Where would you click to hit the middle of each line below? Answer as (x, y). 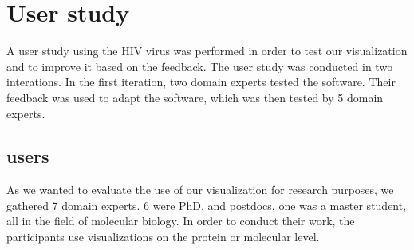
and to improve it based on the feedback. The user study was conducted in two (200, 66)
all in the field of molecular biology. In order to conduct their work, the (181, 221)
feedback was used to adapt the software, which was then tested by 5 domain (195, 97)
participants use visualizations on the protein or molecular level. (163, 237)
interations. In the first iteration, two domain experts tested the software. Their (201, 82)
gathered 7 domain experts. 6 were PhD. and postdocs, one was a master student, (207, 205)
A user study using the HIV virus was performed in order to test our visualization (207, 51)
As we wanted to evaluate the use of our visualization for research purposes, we (200, 190)
